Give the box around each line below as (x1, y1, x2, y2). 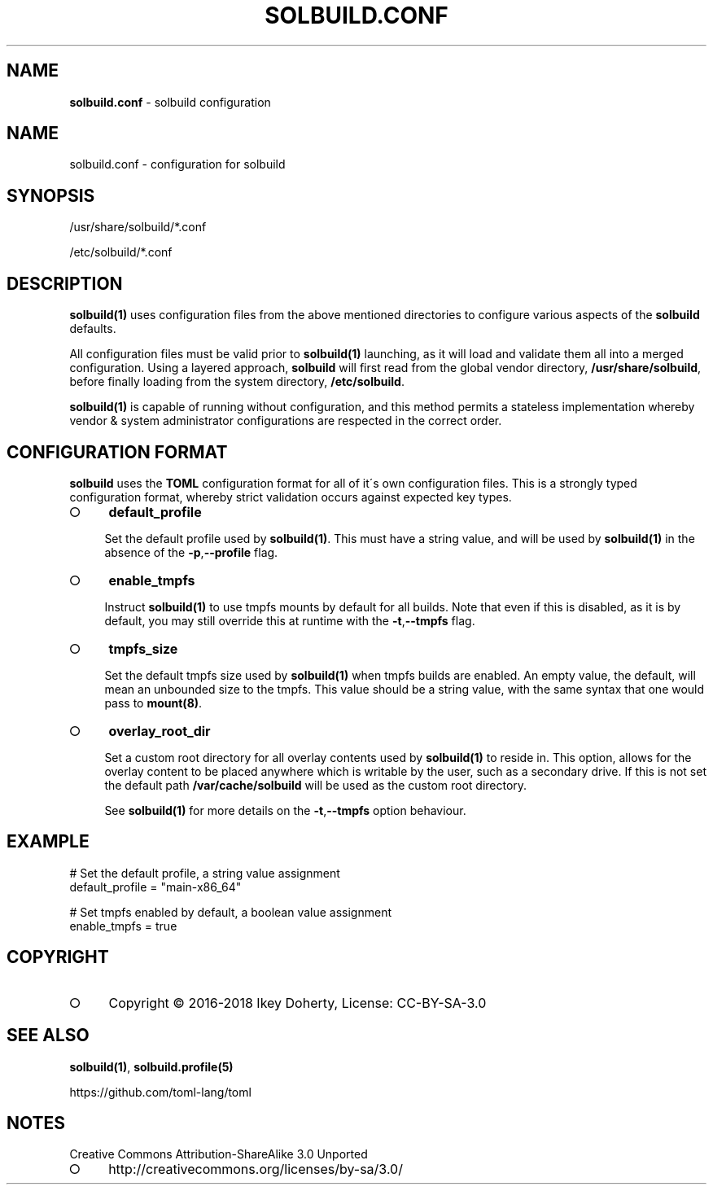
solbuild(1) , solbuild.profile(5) (69, 1059, 234, 1074)
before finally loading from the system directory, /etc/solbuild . (69, 374, 405, 389)
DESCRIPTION (7, 273, 123, 294)
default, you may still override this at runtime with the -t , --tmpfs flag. (104, 613, 475, 628)
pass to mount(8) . (104, 695, 203, 710)
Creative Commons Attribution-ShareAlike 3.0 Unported (69, 1147, 368, 1162)
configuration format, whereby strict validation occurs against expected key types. (69, 489, 512, 504)
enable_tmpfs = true (69, 918, 177, 933)
